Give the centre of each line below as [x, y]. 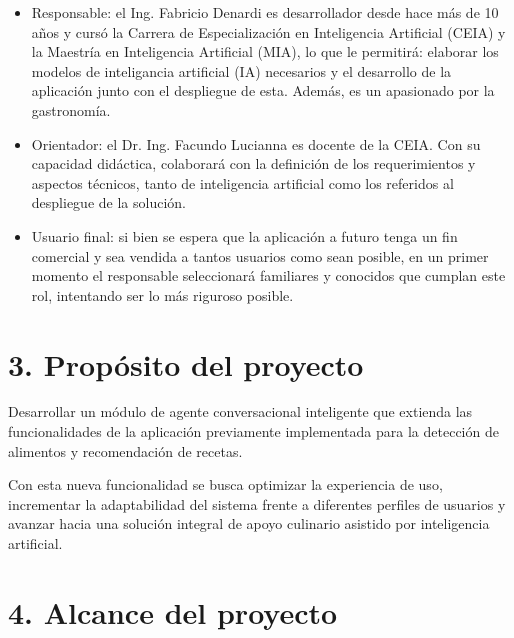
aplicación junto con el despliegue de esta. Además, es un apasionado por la [263, 90]
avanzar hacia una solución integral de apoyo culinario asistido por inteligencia [249, 523]
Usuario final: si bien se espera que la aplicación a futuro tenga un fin [244, 235]
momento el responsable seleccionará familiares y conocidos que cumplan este [268, 275]
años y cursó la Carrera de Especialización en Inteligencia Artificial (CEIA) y [268, 31]
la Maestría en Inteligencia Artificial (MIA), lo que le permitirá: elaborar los [265, 51]
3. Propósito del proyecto [186, 363]
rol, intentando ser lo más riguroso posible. [162, 294]
